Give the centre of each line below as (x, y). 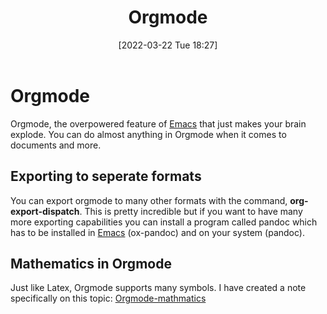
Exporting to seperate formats (106, 176)
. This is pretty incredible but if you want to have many (191, 211)
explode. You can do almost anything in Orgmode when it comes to (148, 134)
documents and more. (56, 145)
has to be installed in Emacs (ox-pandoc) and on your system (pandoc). (157, 232)
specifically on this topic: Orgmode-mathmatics (108, 298)
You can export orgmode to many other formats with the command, (149, 200)
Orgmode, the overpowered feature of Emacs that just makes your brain (158, 123)
